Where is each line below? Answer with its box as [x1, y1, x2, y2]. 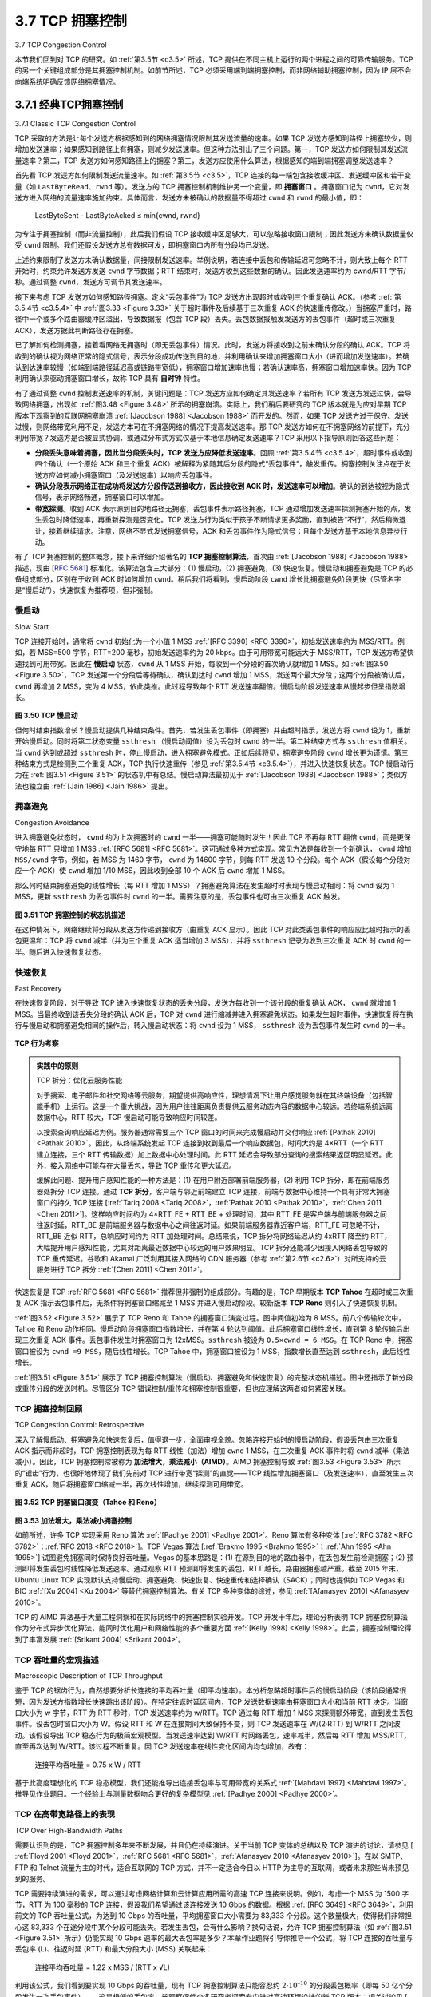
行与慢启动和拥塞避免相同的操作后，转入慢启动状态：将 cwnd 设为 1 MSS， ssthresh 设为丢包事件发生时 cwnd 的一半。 [14, 1021, 410, 1030]
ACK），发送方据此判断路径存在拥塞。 [14, 325, 138, 335]
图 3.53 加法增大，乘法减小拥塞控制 [14, 1515, 132, 1525]
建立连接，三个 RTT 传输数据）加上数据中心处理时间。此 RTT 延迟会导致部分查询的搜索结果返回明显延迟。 [36, 1149, 386, 1159]
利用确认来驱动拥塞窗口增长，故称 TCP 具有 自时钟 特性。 [14, 374, 205, 383]
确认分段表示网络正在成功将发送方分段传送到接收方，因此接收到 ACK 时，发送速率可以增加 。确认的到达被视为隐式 [34, 481, 410, 490]
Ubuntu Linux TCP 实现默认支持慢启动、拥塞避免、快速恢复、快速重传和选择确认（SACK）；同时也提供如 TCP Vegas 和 [14, 1574, 405, 1585]
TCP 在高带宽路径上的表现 [14, 1809, 116, 1820]
